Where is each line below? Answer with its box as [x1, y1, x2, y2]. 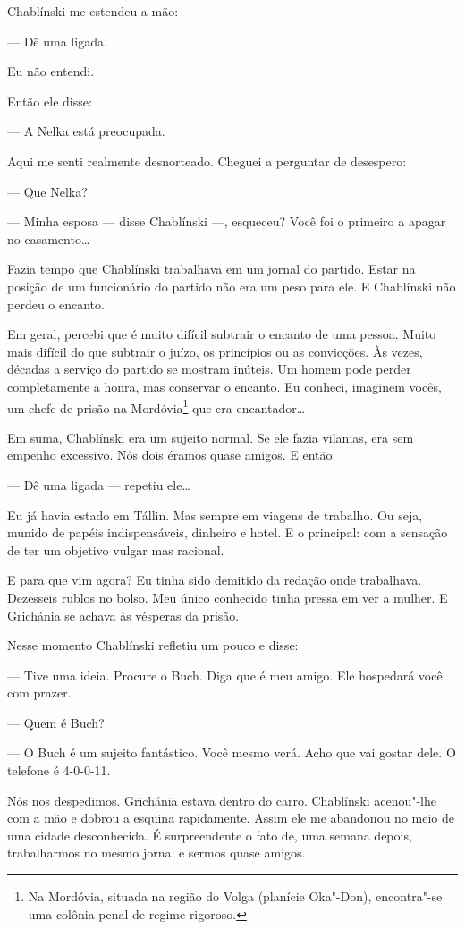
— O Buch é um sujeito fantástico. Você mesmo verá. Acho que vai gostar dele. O [7, 743, 456, 762]
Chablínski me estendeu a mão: [7, 2, 179, 20]
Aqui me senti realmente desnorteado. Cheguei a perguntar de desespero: [7, 151, 407, 170]
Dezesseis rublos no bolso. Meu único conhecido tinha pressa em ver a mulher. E [7, 587, 448, 606]
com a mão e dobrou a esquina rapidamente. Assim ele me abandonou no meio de [7, 808, 454, 827]
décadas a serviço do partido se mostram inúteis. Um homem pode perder [7, 359, 411, 378]
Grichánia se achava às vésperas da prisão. [7, 605, 240, 624]
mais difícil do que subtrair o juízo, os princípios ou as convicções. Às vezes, [7, 342, 423, 360]
